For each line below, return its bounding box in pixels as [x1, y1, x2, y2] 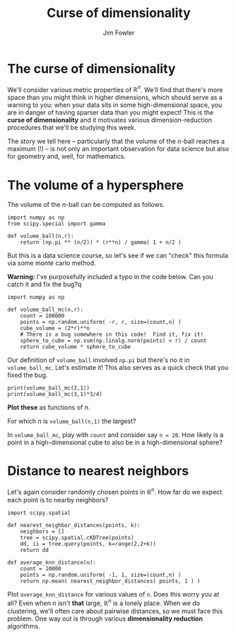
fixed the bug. [7, 371, 48, 380]
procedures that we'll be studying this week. [7, 123, 136, 132]
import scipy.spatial [7, 509, 71, 517]
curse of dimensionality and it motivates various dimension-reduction [7, 115, 212, 125]
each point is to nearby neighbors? [7, 495, 109, 504]
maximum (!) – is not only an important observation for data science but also [7, 145, 230, 153]
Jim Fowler [102, 28, 135, 37]
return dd [20, 546, 49, 553]
